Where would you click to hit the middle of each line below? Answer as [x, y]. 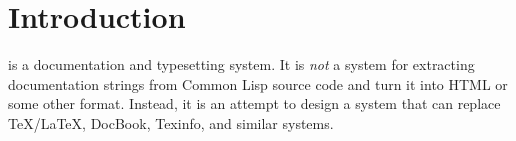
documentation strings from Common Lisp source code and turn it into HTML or [258, 83]
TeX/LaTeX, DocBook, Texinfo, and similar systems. [171, 122]
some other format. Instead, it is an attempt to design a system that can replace [254, 103]
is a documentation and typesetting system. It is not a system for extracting [241, 64]
